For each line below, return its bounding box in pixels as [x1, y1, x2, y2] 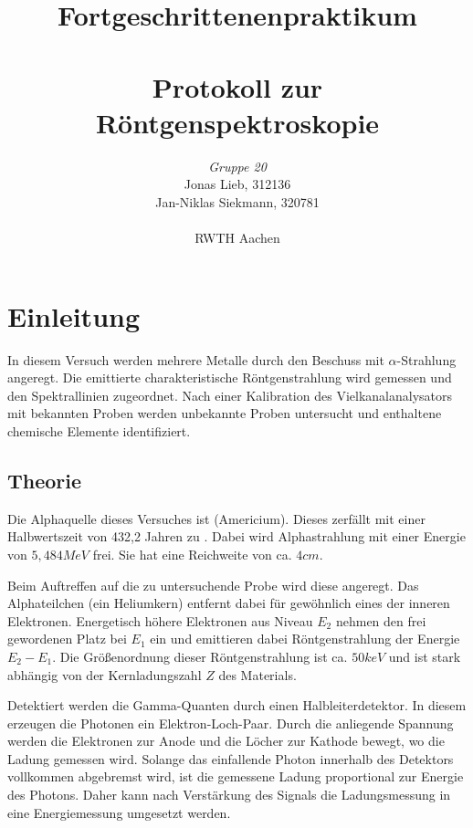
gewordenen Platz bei [7, 629, 127, 648]
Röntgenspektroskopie [95, 103, 380, 141]
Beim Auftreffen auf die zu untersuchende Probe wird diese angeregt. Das [7, 575, 419, 594]
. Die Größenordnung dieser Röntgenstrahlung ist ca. [52, 646, 348, 666]
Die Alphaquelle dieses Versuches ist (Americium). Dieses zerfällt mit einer [7, 508, 426, 528]
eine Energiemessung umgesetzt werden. [7, 802, 231, 822]
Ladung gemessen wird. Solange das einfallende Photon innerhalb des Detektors [7, 749, 454, 768]
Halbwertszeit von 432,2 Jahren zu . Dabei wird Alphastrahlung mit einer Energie [7, 527, 466, 546]
